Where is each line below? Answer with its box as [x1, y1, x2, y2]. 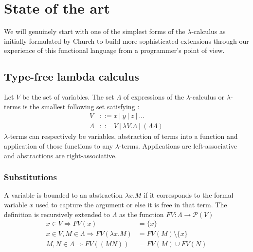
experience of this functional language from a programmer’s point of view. [4, 45, 225, 55]
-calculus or [190, 92, 225, 102]
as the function [119, 209, 164, 219]
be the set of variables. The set [22, 92, 114, 102]
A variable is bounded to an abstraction [4, 190, 123, 200]
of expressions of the [123, 92, 184, 102]
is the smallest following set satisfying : [22, 101, 140, 111]
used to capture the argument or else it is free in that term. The [36, 199, 227, 209]
